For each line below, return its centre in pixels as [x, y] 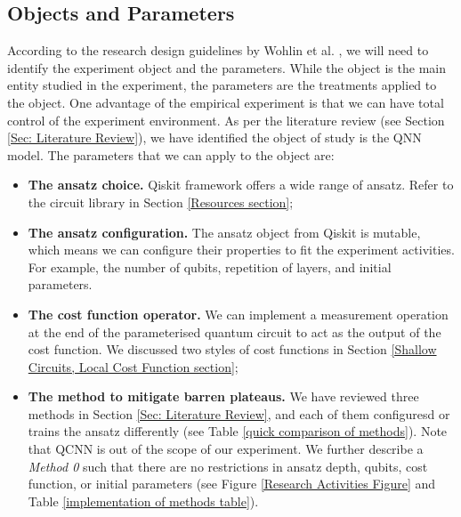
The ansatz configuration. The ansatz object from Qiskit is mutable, [224, 232]
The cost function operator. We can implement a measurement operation [238, 314]
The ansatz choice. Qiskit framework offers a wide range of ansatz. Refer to [241, 185]
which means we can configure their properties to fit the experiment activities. [241, 250]
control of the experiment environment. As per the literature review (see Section [226, 120]
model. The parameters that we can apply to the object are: [171, 154]
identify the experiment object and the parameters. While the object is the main [226, 67]
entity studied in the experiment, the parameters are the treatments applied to [222, 85]
